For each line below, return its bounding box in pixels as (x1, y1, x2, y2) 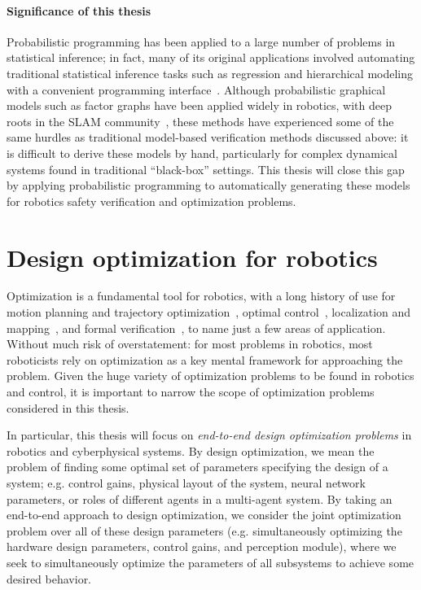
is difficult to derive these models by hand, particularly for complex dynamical (7, 144, 397, 161)
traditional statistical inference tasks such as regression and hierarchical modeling (7, 64, 414, 81)
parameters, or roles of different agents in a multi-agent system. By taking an (7, 490, 392, 507)
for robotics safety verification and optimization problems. (7, 192, 296, 209)
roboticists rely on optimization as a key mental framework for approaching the (7, 351, 403, 368)
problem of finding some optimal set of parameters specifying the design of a (7, 458, 388, 475)
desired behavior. (7, 570, 92, 587)
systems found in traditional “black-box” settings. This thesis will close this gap (7, 160, 405, 177)
